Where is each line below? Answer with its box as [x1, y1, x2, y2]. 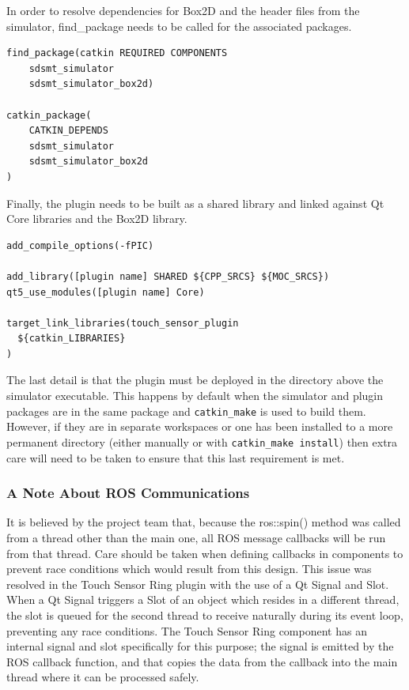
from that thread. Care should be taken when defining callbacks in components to [6, 545, 403, 561]
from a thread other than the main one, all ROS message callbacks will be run [6, 529, 386, 545]
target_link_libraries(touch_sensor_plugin [6, 317, 239, 329]
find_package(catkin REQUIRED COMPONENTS [6, 47, 228, 59]
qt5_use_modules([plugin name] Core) [6, 286, 205, 298]
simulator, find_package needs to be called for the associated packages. [6, 17, 352, 34]
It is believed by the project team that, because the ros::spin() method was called [6, 514, 401, 530]
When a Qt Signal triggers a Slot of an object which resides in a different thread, [6, 591, 400, 608]
